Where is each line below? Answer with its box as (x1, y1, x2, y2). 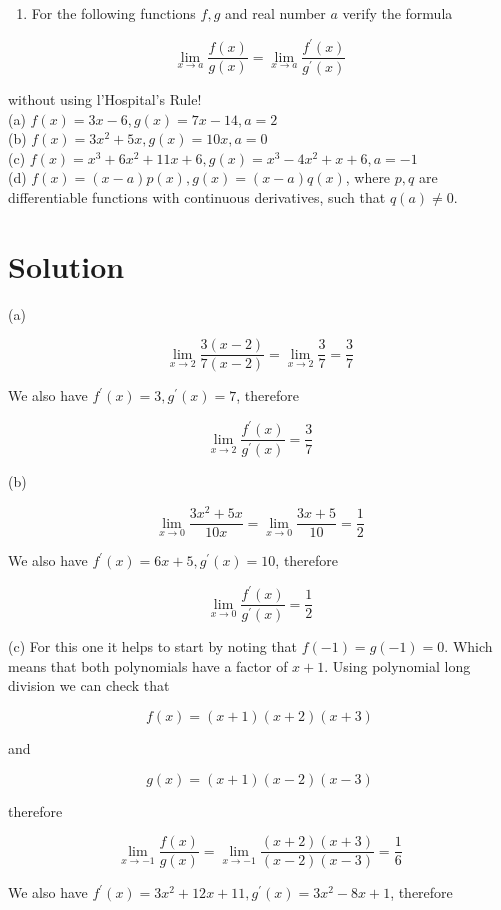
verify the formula (342, 3, 453, 23)
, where (345, 167, 391, 188)
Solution (8, 245, 125, 286)
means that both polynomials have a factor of (8, 655, 288, 676)
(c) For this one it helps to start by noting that (8, 636, 298, 657)
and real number (224, 3, 326, 23)
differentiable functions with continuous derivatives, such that (8, 187, 386, 207)
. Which (444, 636, 493, 657)
